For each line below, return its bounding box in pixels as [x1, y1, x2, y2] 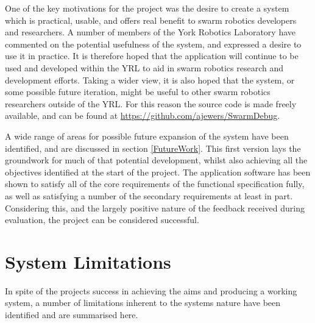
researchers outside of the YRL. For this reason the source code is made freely [5, 97, 297, 110]
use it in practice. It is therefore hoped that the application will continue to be [5, 49, 299, 62]
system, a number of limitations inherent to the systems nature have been [5, 296, 281, 309]
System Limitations [5, 249, 171, 274]
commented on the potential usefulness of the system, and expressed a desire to [5, 37, 302, 50]
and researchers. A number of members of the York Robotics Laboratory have [5, 26, 296, 38]
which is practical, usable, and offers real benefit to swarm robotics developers [5, 13, 297, 26]
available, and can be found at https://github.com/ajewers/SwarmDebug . [5, 109, 280, 122]
